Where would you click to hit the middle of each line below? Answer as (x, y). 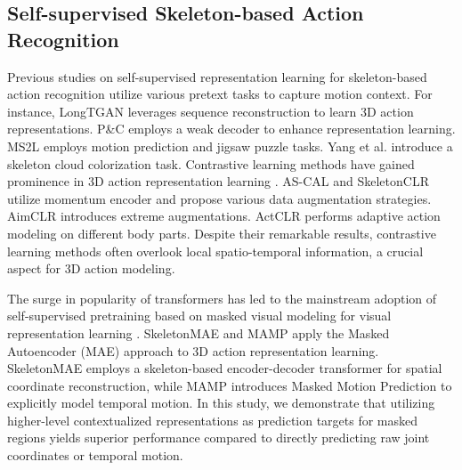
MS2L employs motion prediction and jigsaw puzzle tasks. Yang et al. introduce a (230, 146)
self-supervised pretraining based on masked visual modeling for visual (199, 316)
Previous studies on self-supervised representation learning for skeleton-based (217, 76)
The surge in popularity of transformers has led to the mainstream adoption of (222, 298)
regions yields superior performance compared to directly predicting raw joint (219, 438)
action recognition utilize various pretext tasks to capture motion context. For (220, 94)
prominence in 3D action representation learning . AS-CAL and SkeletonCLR (218, 181)
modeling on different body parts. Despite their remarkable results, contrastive (222, 233)
